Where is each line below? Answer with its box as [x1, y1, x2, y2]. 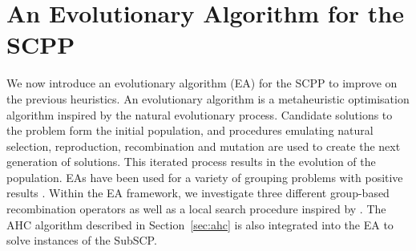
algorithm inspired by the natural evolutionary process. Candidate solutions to [6, 106, 393, 123]
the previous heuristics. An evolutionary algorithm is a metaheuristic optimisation [6, 90, 410, 107]
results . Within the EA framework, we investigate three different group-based [6, 184, 390, 201]
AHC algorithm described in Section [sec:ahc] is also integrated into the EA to [6, 216, 394, 233]
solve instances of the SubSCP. [6, 232, 157, 249]
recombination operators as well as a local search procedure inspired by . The [6, 200, 386, 217]
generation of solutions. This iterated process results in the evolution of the [6, 153, 376, 170]
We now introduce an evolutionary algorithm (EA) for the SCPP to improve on [6, 75, 398, 91]
